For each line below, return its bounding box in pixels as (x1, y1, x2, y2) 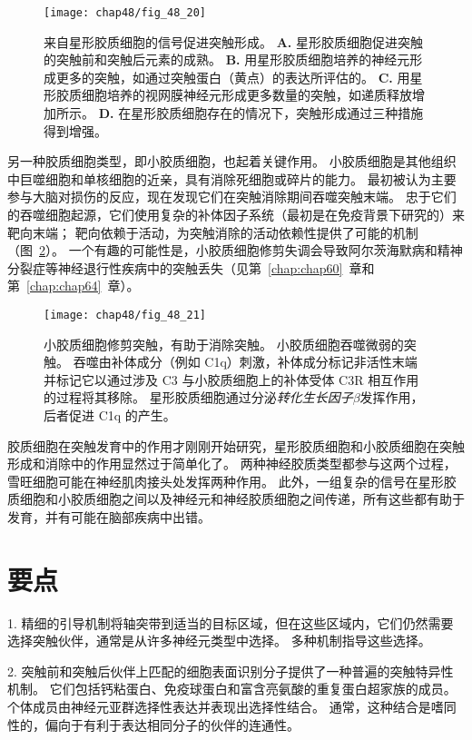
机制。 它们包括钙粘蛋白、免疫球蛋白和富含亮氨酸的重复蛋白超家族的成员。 (7, 679, 457, 698)
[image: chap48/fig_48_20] (44, 6, 206, 19)
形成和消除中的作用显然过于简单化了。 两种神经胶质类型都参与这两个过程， (7, 454, 457, 473)
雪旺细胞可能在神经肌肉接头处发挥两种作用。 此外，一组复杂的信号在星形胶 (7, 471, 457, 490)
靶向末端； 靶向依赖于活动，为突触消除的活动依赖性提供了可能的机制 (7, 222, 418, 242)
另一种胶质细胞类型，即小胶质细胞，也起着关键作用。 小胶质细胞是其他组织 (7, 152, 457, 171)
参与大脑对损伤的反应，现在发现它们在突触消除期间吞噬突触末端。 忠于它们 (7, 187, 457, 206)
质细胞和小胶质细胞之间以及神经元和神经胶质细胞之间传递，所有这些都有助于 (7, 489, 465, 508)
